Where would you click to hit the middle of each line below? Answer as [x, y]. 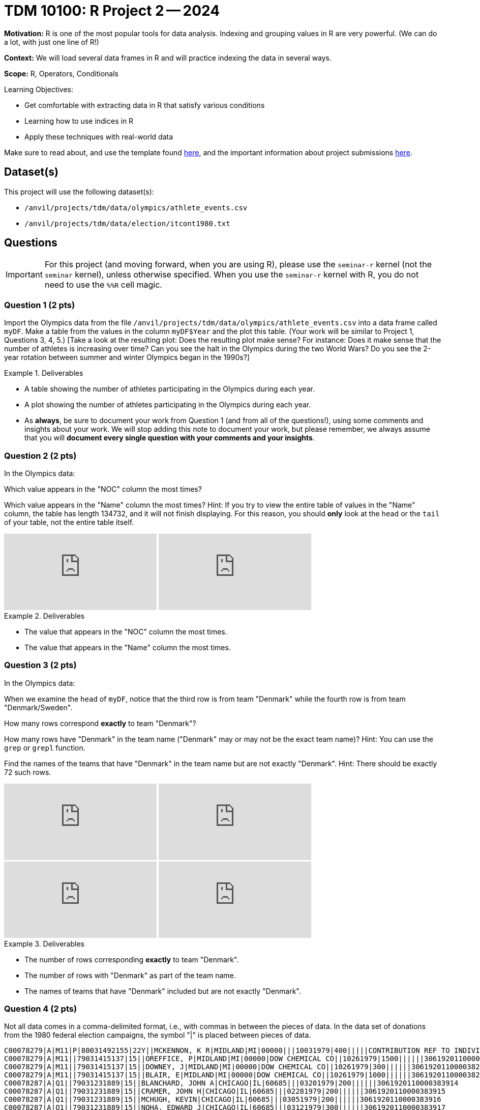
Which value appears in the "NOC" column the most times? [103, 489]
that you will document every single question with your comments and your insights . [170, 438]
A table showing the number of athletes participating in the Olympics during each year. [170, 389]
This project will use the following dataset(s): [79, 191]
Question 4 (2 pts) [41, 1009]
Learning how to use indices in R [79, 121]
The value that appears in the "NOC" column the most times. [126, 631]
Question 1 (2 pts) [40, 305]
